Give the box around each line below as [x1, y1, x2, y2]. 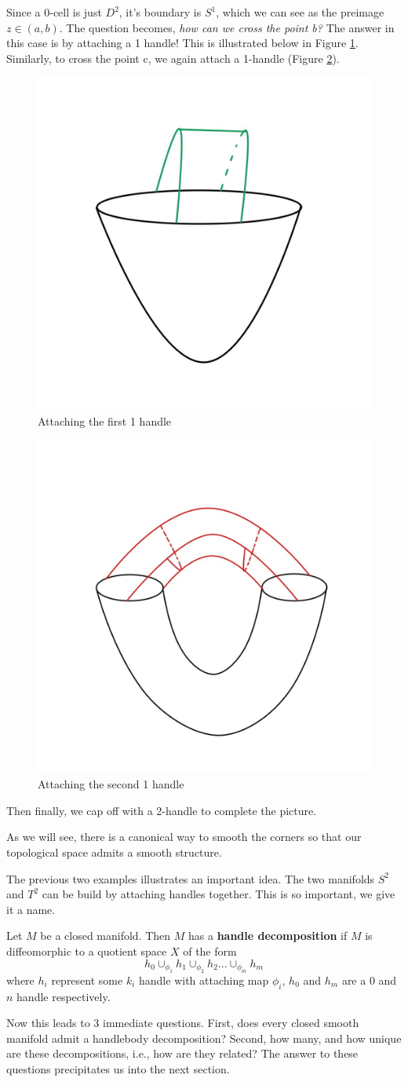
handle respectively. [16, 988, 111, 1004]
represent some [51, 971, 123, 988]
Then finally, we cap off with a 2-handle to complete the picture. [6, 802, 317, 818]
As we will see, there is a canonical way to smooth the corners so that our [6, 828, 362, 845]
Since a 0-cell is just [6, 4, 102, 20]
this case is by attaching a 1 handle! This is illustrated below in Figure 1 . [6, 35, 359, 51]
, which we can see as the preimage [216, 4, 384, 20]
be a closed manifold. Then [40, 927, 171, 944]
